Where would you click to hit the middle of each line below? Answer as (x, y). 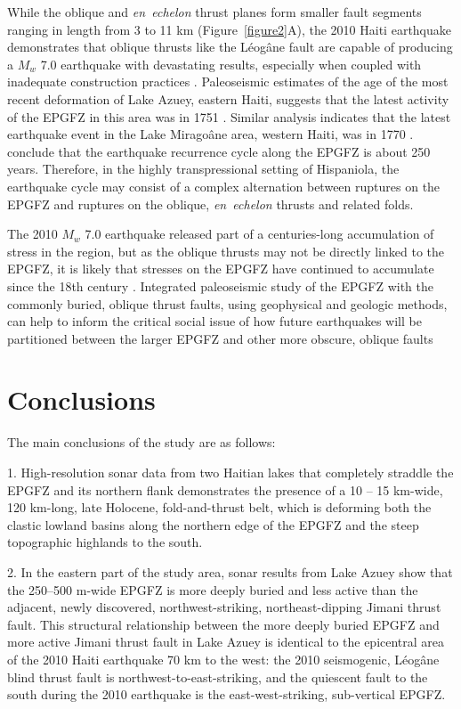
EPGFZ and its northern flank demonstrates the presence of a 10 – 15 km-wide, (225, 489)
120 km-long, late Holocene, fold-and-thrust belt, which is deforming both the (219, 507)
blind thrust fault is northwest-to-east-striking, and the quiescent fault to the (218, 676)
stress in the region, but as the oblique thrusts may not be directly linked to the (226, 251)
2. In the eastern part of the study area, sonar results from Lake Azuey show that (230, 571)
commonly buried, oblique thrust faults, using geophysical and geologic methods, (227, 303)
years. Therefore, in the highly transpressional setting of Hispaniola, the (203, 169)
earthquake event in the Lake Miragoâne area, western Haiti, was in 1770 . (210, 134)
